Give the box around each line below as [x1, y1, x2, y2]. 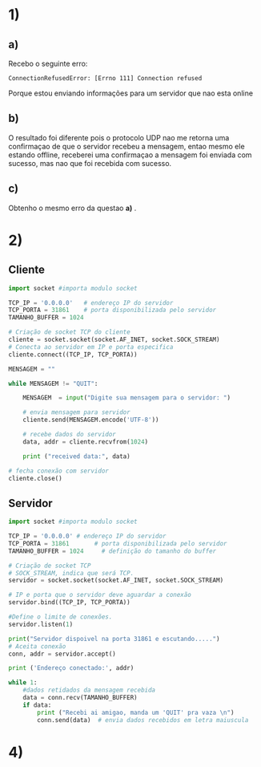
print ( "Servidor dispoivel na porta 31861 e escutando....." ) [8, 635, 220, 643]
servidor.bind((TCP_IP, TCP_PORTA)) [8, 599, 130, 607]
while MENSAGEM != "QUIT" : [8, 379, 98, 388]
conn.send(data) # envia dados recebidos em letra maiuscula [37, 716, 249, 724]
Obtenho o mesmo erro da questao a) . [8, 203, 137, 213]
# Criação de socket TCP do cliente [8, 328, 130, 336]
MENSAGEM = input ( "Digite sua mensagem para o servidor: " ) [22, 394, 231, 402]
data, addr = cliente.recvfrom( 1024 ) [22, 437, 149, 446]
